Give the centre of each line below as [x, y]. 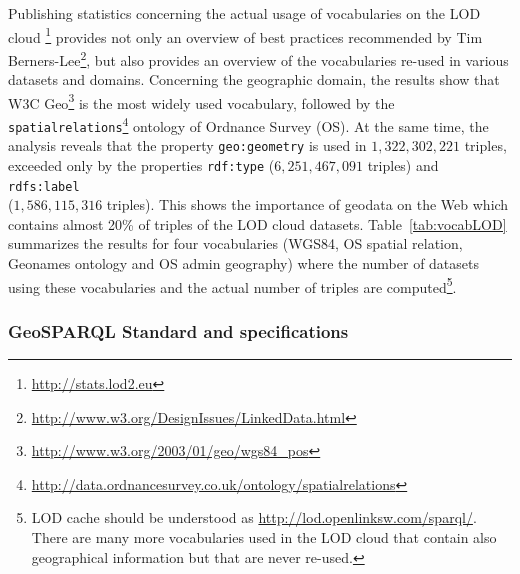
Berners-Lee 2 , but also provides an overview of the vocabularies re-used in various [258, 58]
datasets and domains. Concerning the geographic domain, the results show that [254, 79]
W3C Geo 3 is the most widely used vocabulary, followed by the [201, 101]
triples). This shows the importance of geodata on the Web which [307, 204]
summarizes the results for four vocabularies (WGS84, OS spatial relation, [235, 243]
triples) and [403, 164]
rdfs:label [44, 186]
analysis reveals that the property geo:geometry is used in [187, 145]
